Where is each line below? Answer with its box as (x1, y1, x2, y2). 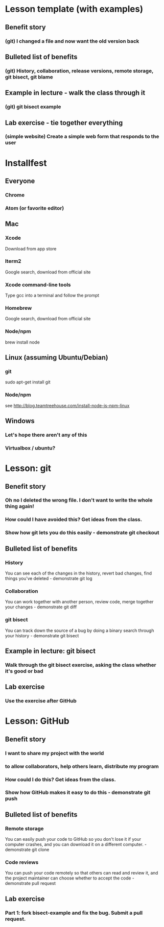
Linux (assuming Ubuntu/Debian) (5, 353, 109, 362)
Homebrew (5, 305, 32, 312)
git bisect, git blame (5, 74, 53, 80)
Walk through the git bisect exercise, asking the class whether (5, 661, 157, 668)
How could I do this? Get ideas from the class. (5, 776, 116, 783)
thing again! (5, 503, 34, 510)
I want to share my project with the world (5, 750, 104, 756)
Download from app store (5, 246, 57, 251)
